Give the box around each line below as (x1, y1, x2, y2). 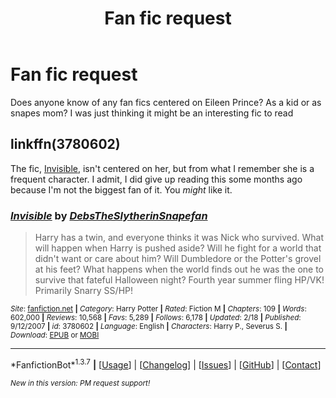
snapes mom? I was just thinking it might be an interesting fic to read (10, 107, 294, 119)
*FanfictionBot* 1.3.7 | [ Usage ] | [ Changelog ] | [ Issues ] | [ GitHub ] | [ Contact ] (10, 357, 322, 371)
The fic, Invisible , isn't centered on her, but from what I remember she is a (10, 162, 315, 174)
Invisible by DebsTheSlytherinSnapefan (10, 208, 208, 222)
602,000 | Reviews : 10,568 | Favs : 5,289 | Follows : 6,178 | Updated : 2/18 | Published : (10, 313, 302, 323)
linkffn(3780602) (10, 136, 121, 153)
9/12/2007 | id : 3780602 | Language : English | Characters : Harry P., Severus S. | (10, 322, 288, 332)
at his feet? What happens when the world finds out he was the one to (34, 263, 325, 276)
